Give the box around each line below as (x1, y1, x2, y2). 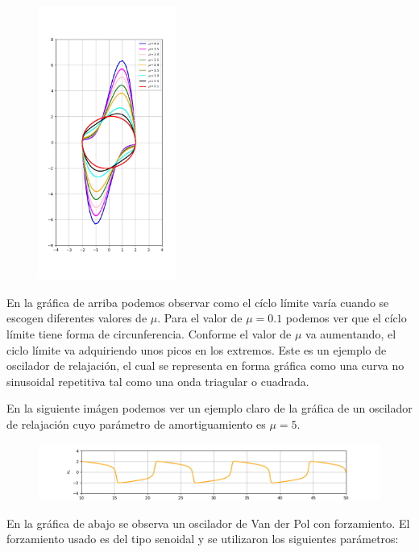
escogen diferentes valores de (6, 309, 147, 326)
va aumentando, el (305, 325, 396, 342)
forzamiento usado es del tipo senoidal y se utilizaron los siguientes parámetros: (6, 530, 399, 547)
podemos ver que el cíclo (285, 309, 407, 326)
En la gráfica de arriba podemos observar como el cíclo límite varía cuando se (6, 293, 389, 310)
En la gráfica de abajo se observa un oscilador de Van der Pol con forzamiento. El (6, 514, 410, 531)
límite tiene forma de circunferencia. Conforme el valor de (6, 325, 292, 342)
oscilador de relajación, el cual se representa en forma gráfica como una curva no (6, 357, 404, 374)
